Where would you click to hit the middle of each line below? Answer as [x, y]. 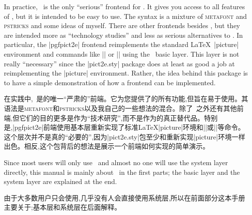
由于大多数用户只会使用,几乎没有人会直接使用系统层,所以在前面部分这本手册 [125, 197]
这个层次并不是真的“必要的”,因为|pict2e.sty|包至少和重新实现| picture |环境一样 [125, 136]
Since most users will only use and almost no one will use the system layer [116, 162]
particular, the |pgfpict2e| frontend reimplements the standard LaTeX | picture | [121, 44]
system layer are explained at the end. [61, 181]
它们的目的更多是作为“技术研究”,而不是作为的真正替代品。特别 [118, 117]
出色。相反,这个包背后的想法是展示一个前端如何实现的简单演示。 [107, 146]
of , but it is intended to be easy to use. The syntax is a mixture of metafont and [126, 16]
